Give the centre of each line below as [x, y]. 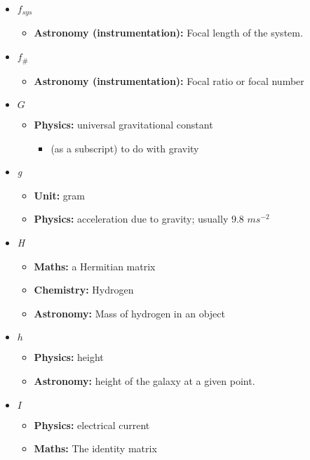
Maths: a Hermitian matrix [95, 266]
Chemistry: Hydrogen [84, 290]
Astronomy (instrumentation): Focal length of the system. [168, 33]
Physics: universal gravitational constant [123, 125]
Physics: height [69, 357]
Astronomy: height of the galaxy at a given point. [144, 381]
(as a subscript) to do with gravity [125, 148]
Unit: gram [59, 195]
